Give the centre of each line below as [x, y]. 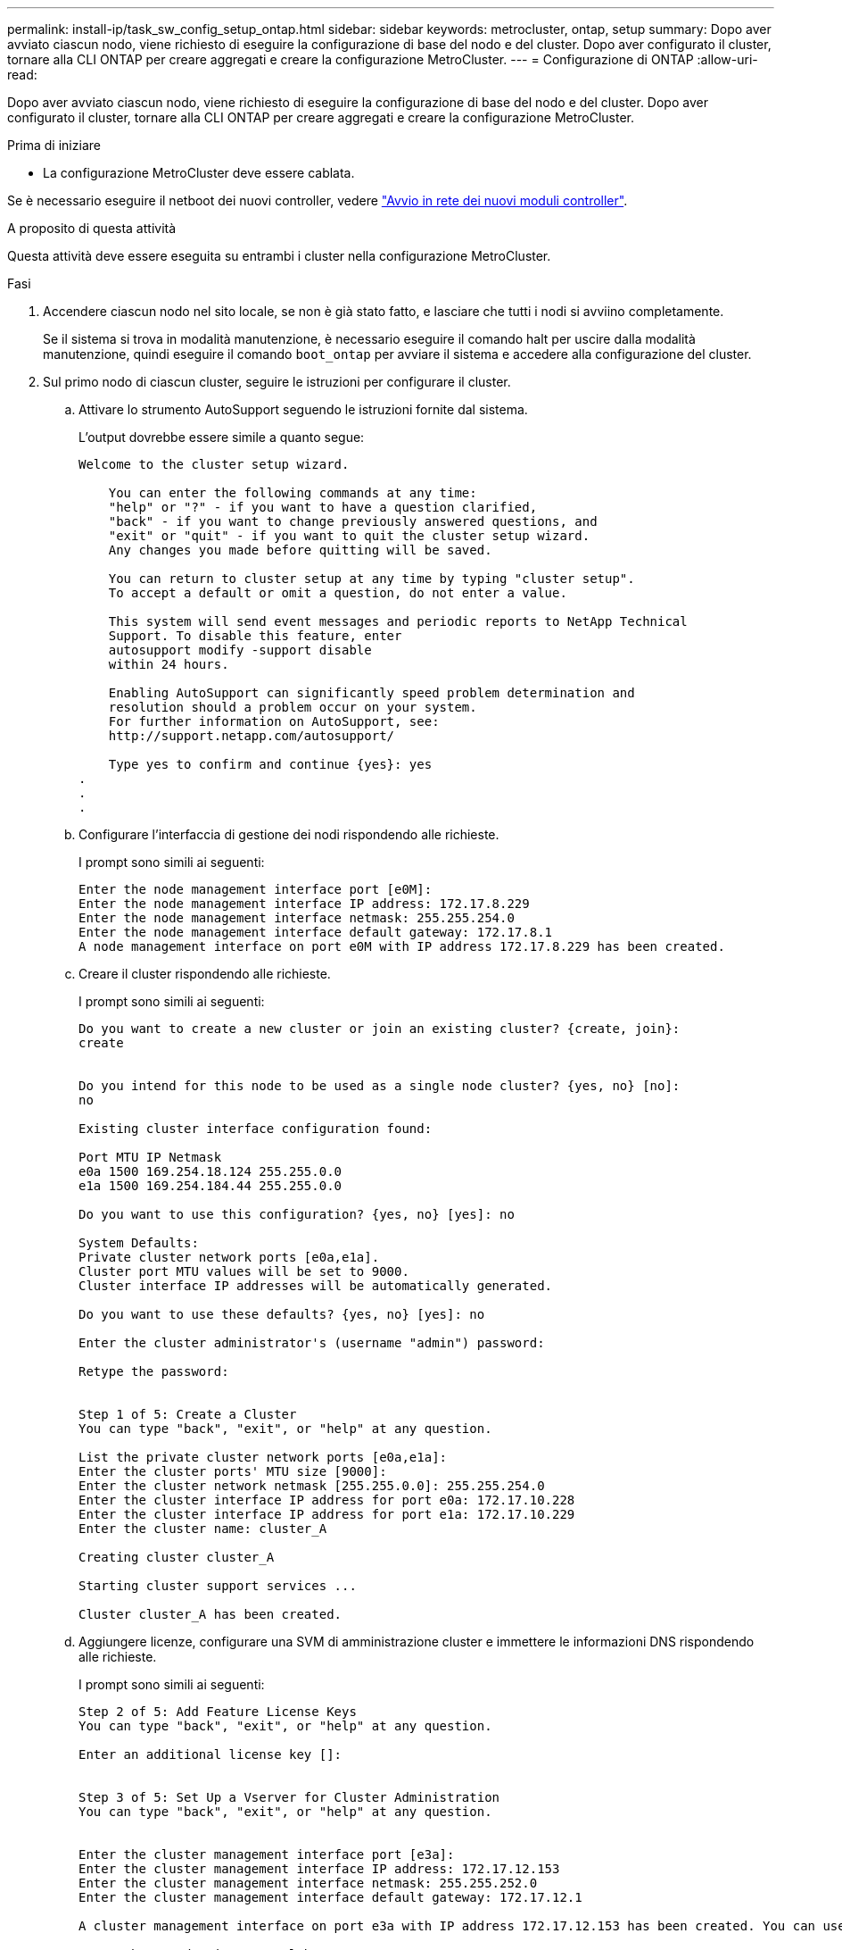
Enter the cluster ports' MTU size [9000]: [233, 1471]
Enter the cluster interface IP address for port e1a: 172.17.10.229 [327, 1514]
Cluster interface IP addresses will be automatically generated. [316, 1286]
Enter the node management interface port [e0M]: [256, 889]
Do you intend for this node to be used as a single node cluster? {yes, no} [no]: [380, 1086]
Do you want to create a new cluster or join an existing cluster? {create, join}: [380, 1029]
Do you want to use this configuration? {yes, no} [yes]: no [297, 1214]
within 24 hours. [169, 664]
